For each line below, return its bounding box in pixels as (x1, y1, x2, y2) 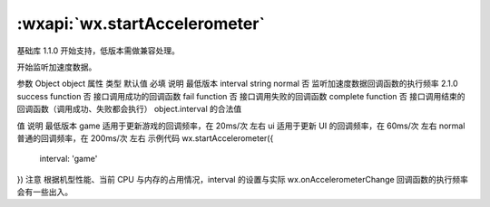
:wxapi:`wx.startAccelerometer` (16, 14, 265, 33)
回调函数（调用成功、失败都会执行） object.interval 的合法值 (16, 104, 242, 115)
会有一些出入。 (16, 186, 73, 198)
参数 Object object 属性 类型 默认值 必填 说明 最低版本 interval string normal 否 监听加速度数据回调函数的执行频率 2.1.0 (16, 78, 458, 89)
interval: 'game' (39, 154, 98, 165)
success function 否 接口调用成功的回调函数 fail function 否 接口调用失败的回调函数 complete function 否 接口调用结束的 (16, 90, 466, 101)
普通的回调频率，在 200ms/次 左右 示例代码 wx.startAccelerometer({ (16, 132, 274, 144)
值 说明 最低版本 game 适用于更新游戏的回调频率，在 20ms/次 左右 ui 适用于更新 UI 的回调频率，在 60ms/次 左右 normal (16, 120, 465, 131)
